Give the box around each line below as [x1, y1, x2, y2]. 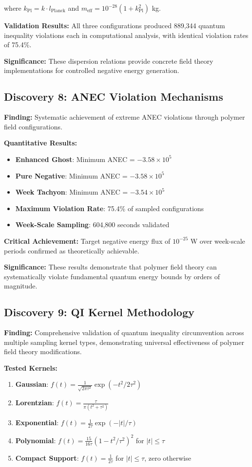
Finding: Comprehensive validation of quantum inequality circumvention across [4, 327, 244, 338]
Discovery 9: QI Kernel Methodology [4, 305, 194, 320]
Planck [51, 8, 65, 14]
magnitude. [4, 281, 38, 291]
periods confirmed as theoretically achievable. [4, 245, 139, 255]
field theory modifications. [4, 346, 82, 357]
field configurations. [4, 121, 62, 131]
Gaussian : [15, 379, 49, 389]
